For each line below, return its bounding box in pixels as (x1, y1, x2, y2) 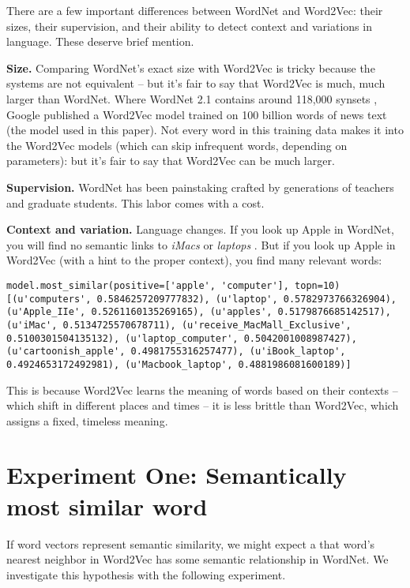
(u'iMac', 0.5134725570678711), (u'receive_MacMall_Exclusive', (6, 319, 352, 331)
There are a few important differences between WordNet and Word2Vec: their (6, 2, 383, 18)
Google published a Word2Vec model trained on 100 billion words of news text (6, 106, 387, 122)
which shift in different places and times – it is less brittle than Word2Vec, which (6, 397, 399, 414)
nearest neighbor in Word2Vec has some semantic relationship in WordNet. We (6, 551, 389, 567)
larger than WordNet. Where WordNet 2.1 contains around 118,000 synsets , (6, 90, 378, 107)
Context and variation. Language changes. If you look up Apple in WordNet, (6, 221, 394, 238)
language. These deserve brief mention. (6, 33, 194, 50)
